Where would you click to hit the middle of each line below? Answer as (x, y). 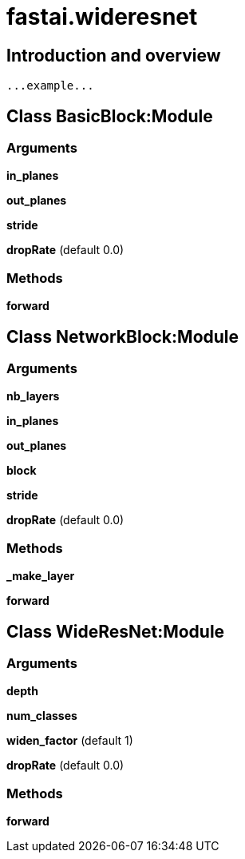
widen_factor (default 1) (70, 741)
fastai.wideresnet (102, 17)
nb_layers (33, 396)
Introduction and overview (114, 55)
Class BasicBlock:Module (110, 116)
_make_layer (41, 576)
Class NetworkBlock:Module (123, 336)
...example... (50, 86)
